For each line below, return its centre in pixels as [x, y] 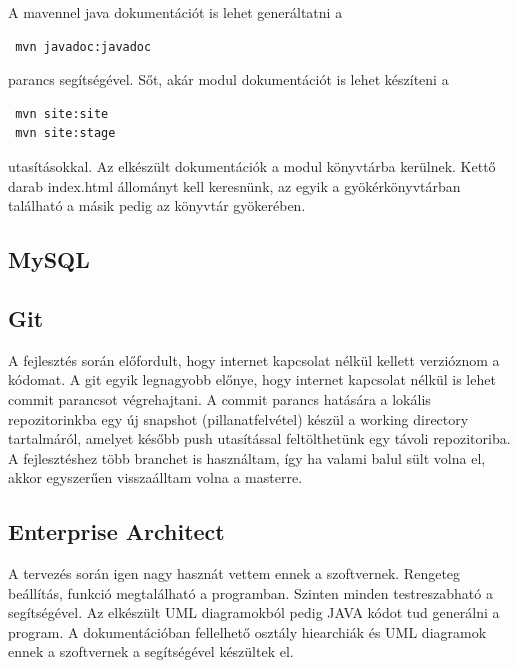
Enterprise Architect [116, 531]
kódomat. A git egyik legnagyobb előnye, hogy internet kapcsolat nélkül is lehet [252, 379]
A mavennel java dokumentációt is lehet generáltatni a [175, 12]
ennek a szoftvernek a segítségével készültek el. [151, 651]
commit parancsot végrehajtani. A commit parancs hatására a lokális [219, 398]
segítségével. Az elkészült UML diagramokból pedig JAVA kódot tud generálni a [254, 612]
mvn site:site [62, 113]
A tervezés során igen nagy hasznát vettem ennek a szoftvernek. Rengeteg [234, 573]
